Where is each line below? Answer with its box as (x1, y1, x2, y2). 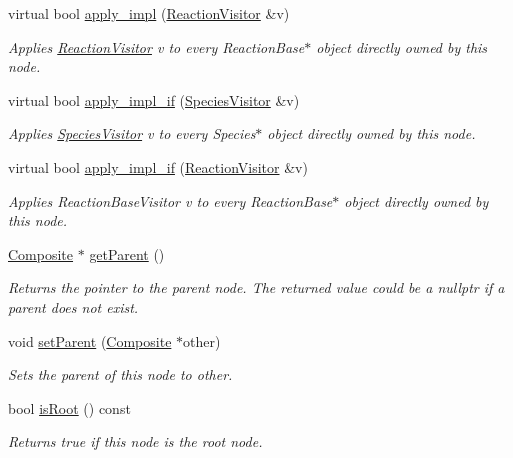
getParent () (89, 243, 165, 264)
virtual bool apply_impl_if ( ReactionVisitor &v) (8, 156, 308, 177)
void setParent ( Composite (8, 330, 172, 351)
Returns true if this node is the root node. (8, 431, 263, 452)
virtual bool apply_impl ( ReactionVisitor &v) (8, 3, 290, 23)
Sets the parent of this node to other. (8, 364, 233, 385)
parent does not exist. (8, 296, 139, 317)
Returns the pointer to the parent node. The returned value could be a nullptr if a (8, 277, 505, 298)
